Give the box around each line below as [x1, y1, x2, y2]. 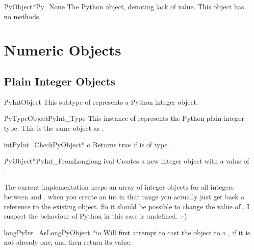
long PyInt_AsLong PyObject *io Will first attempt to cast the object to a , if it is [4, 227, 250, 237]
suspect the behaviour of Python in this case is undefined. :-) [4, 211, 187, 221]
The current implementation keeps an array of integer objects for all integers [4, 182, 234, 192]
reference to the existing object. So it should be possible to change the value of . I [4, 201, 250, 211]
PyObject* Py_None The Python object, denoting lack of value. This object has [4, 1, 244, 11]
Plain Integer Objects [4, 73, 115, 88]
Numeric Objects [4, 40, 122, 60]
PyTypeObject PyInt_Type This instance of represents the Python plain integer [4, 113, 244, 123]
